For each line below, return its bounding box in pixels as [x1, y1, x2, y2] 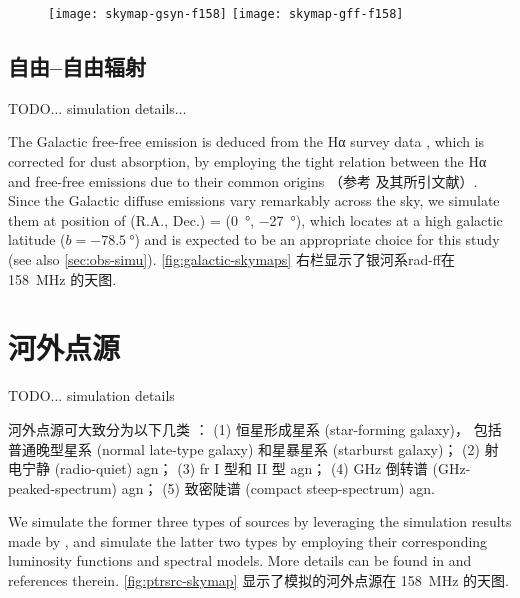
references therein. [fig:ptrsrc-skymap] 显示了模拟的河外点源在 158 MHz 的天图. [8, 570, 509, 591]
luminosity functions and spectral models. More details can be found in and [8, 550, 472, 571]
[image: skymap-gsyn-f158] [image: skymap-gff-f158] [48, 7, 404, 21]
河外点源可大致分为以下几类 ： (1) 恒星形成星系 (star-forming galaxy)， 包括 [8, 418, 502, 439]
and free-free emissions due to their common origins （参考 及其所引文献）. [8, 170, 478, 191]
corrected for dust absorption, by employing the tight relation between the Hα [8, 151, 487, 172]
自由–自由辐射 [8, 51, 147, 82]
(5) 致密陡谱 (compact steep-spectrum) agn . [162, 477, 435, 498]
